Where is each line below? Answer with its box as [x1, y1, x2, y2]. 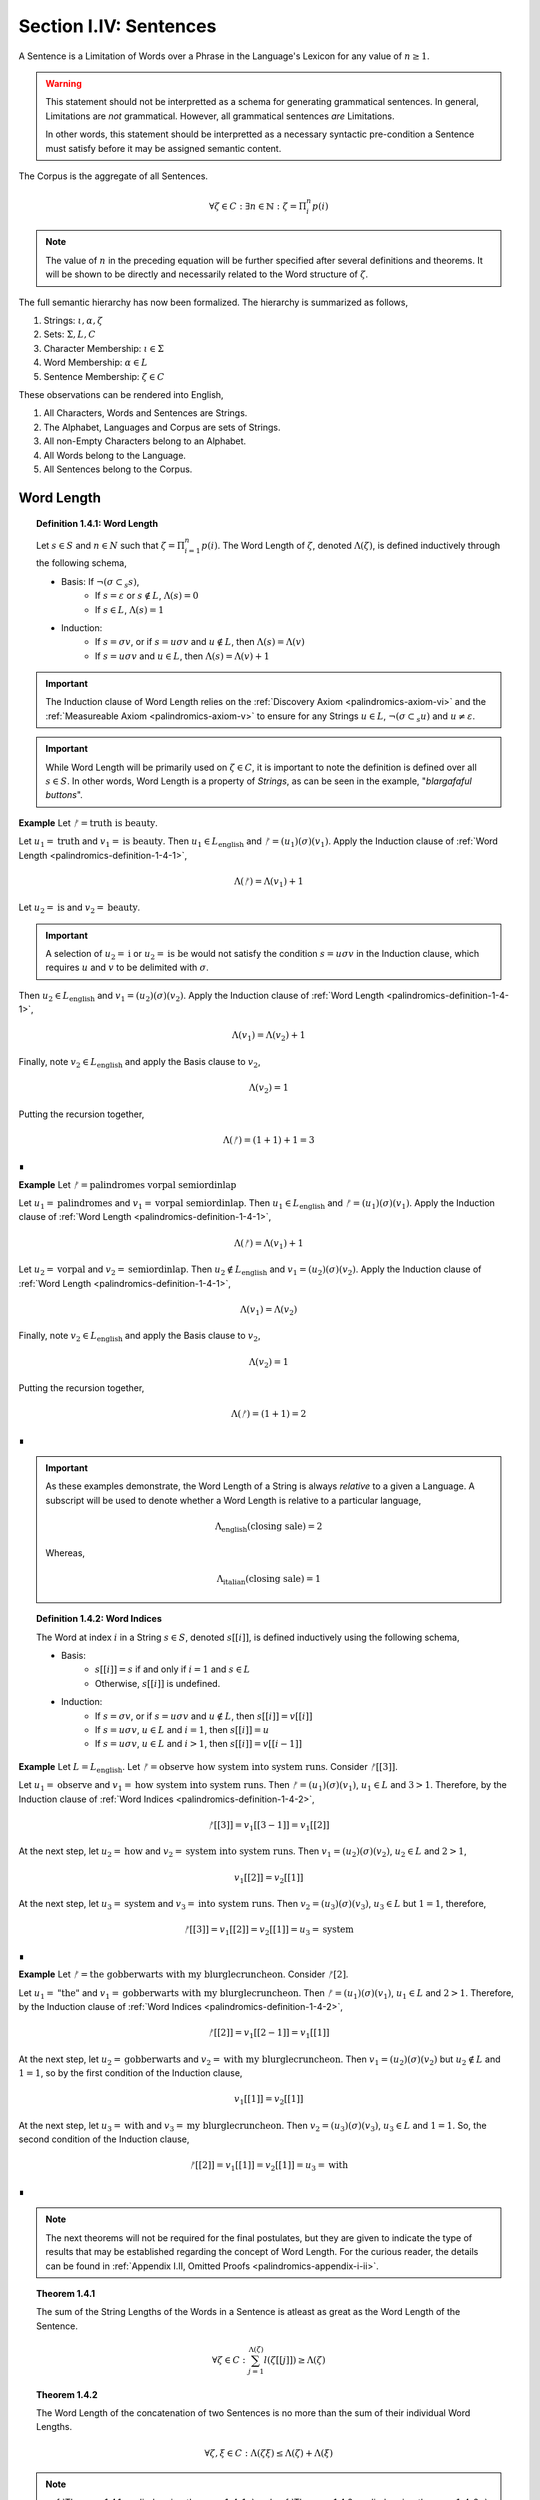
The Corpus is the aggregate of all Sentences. [18, 170, 209, 182]
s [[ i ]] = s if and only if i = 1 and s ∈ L [95, 1663, 251, 1675]
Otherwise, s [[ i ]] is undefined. [95, 1677, 221, 1689]
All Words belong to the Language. [43, 449, 187, 461]
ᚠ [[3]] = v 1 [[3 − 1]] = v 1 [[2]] [207, 1819, 330, 1833]
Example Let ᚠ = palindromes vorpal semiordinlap [18, 1178, 237, 1190]
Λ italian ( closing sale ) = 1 [216, 1573, 322, 1587]
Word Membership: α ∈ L [43, 356, 149, 369]
